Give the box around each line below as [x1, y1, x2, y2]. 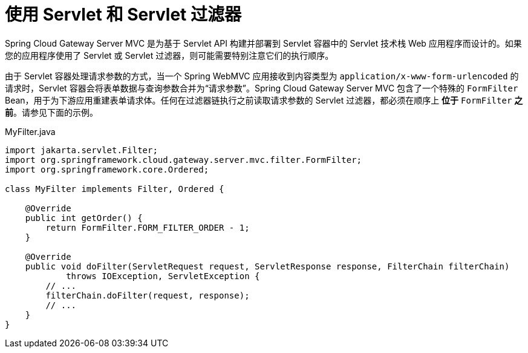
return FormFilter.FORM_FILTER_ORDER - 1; [45, 222, 250, 233]
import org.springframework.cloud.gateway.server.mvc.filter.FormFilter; [5, 154, 362, 165]
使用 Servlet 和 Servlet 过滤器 [5, 4, 241, 25]
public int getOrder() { [25, 213, 143, 223]
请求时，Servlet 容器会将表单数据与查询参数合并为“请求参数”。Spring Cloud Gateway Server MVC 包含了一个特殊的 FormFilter [5, 82, 518, 93]
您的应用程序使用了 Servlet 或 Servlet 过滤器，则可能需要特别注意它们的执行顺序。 [5, 50, 334, 61]
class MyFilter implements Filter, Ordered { [5, 183, 224, 194]
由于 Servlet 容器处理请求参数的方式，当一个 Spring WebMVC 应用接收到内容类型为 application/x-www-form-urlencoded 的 [5, 70, 519, 81]
